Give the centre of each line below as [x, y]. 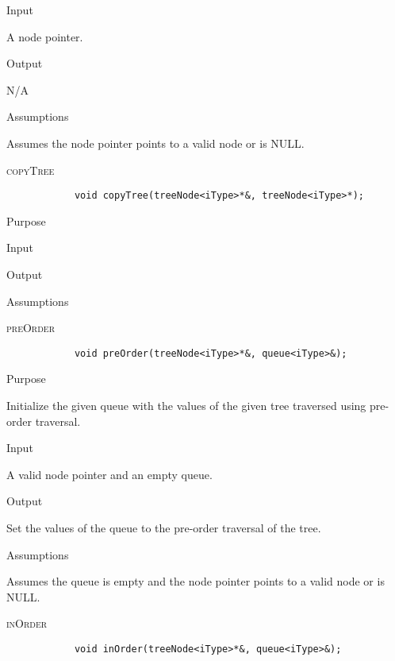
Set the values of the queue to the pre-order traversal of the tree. [164, 528]
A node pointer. [45, 36]
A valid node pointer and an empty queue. [109, 474]
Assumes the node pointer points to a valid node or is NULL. [155, 143]
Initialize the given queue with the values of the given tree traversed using [186, 406]
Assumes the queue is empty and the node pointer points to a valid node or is [196, 581]
